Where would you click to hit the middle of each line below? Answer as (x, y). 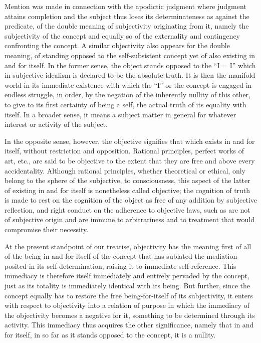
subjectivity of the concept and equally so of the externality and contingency (122, 35)
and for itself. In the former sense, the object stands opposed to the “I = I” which (130, 65)
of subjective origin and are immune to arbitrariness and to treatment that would (130, 219)
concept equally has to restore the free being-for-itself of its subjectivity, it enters (129, 295)
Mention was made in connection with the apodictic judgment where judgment (125, 6)
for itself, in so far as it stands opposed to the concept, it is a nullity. (110, 334)
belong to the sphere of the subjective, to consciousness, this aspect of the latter (127, 180)
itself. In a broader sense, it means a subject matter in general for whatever (120, 114)
